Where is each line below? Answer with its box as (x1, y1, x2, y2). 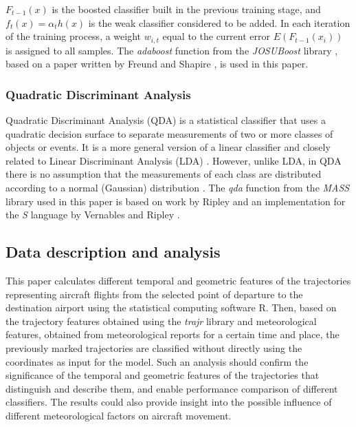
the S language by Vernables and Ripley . (5, 207, 180, 222)
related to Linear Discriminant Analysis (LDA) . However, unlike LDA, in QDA (5, 153, 342, 167)
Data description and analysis (5, 241, 221, 262)
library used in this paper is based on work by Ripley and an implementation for (5, 194, 346, 208)
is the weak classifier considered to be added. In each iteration (88, 15, 351, 30)
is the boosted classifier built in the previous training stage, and (52, 2, 321, 16)
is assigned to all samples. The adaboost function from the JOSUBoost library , (5, 43, 338, 57)
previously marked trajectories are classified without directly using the (5, 340, 302, 355)
